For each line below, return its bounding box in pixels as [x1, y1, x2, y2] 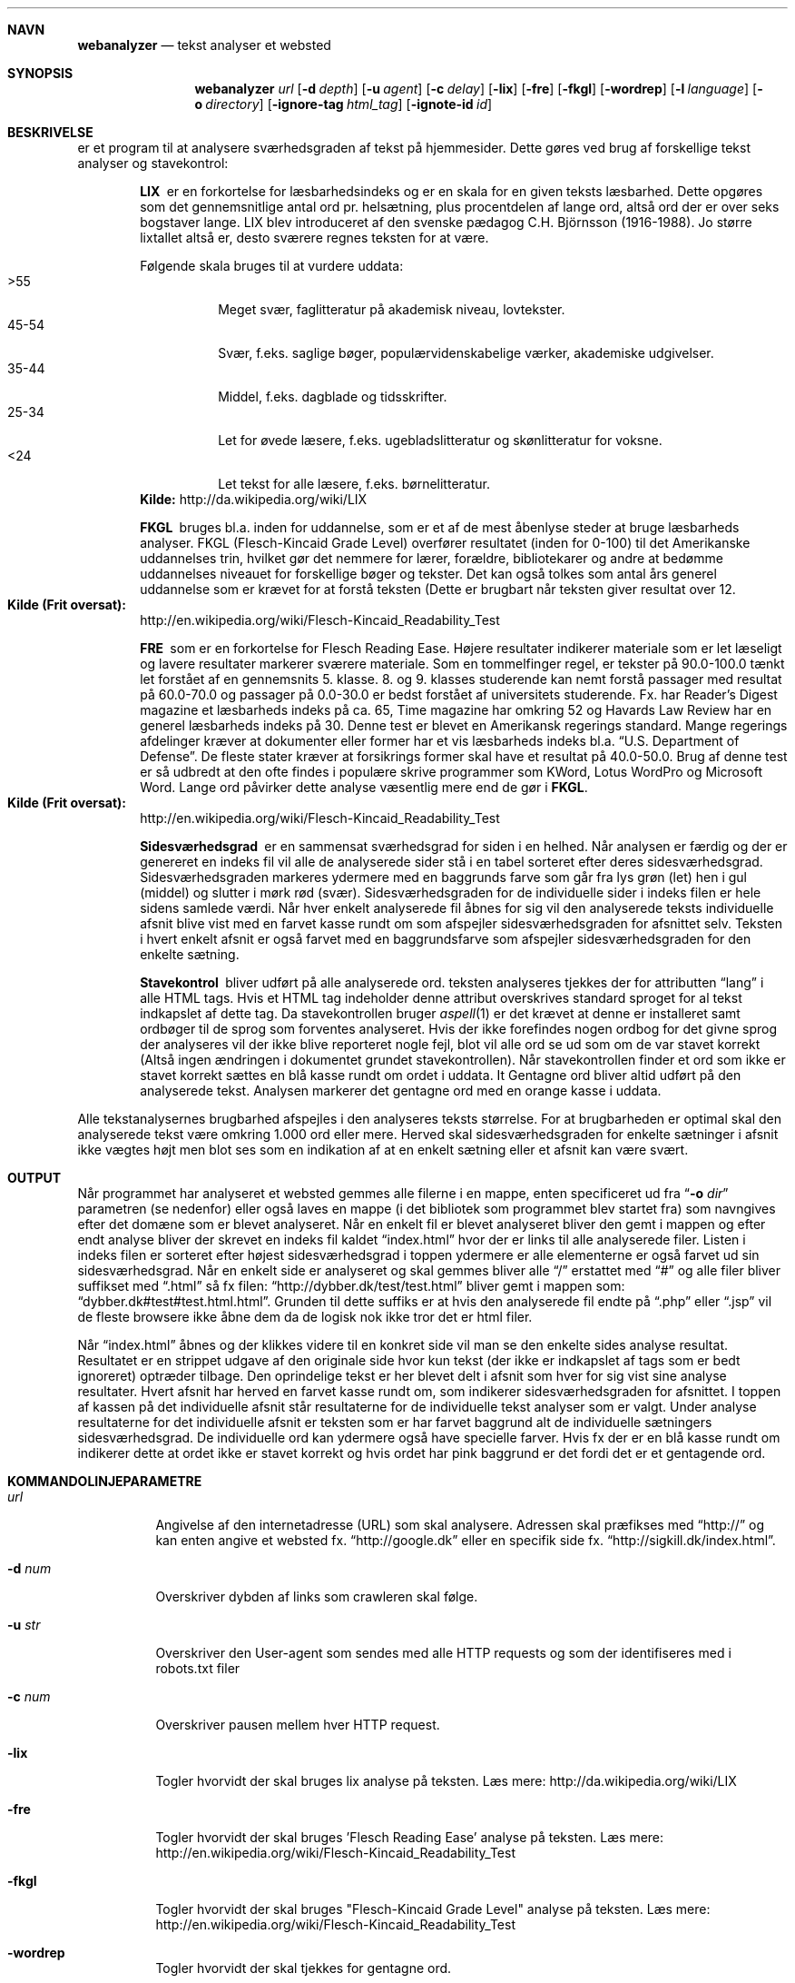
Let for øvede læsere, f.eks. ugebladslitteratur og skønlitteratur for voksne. [218, 432, 662, 448]
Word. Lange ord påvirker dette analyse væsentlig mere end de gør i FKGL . [140, 779, 588, 795]
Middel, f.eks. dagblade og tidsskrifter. [218, 389, 447, 404]
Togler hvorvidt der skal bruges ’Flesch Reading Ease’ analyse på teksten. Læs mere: [155, 1829, 664, 1845]
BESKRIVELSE [7, 124, 93, 140]
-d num [7, 1561, 52, 1576]
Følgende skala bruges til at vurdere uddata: [140, 258, 404, 273]
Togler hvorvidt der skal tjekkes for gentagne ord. [155, 1960, 452, 1976]
